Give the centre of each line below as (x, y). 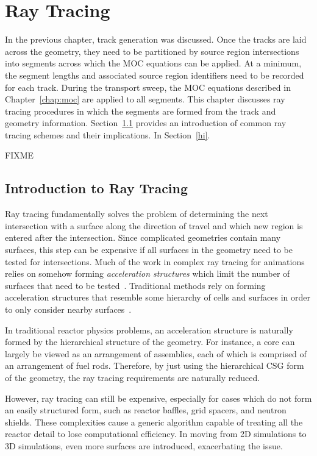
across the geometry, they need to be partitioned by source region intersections (152, 51)
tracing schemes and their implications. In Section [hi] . (108, 134)
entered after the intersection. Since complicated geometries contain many (143, 237)
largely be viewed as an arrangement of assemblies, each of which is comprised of (156, 353)
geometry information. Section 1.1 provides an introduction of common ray (146, 123)
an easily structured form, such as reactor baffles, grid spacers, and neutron (146, 410)
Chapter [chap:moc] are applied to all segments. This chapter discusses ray (145, 99)
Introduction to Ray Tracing (97, 188)
